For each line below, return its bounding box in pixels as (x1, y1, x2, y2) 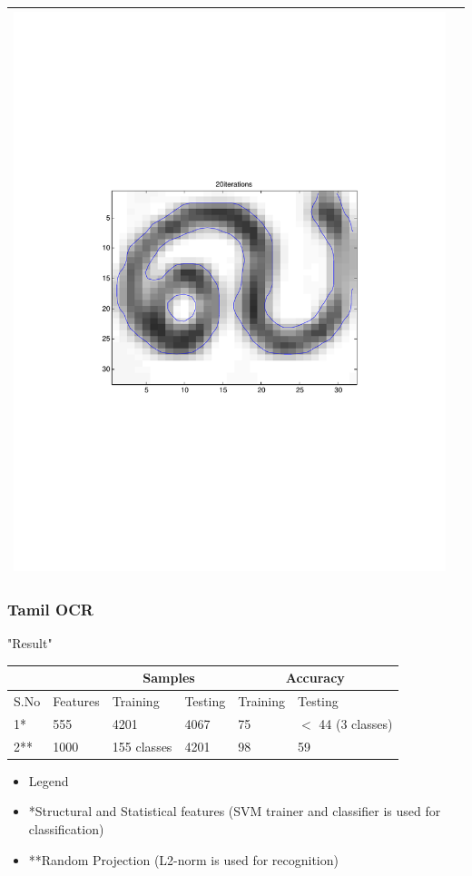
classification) (28, 819, 104, 838)
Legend (28, 771, 69, 790)
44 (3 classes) (319, 714, 393, 733)
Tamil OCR (7, 597, 93, 620)
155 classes (112, 736, 172, 755)
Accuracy (285, 668, 345, 687)
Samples (143, 668, 195, 687)
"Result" (7, 634, 53, 653)
